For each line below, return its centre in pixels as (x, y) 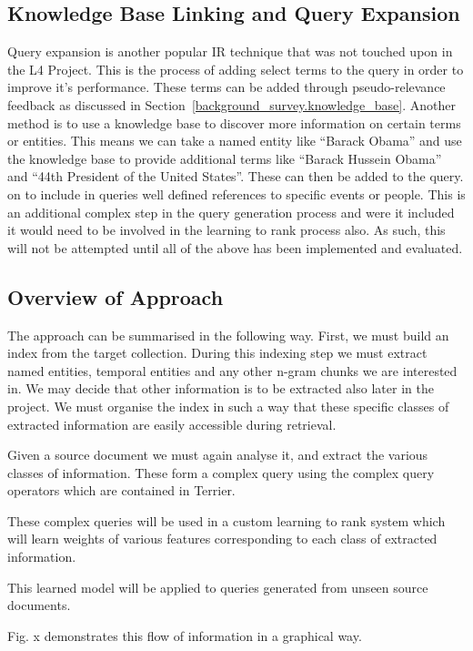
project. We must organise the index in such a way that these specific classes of (228, 406)
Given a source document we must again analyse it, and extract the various (218, 455)
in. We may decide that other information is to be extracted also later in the (221, 388)
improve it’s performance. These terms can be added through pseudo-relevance (226, 87)
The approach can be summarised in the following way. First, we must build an (228, 335)
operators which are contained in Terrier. (121, 490)
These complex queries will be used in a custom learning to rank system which (226, 520)
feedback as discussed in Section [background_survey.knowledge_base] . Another (231, 104)
